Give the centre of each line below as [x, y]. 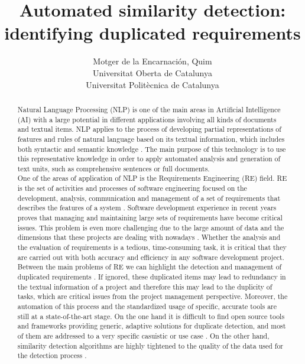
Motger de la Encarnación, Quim [152, 61]
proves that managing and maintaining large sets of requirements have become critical [150, 218]
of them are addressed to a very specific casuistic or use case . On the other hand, [143, 335]
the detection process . [52, 355]
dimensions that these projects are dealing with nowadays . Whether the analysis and [149, 237]
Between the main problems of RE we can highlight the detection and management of [150, 267]
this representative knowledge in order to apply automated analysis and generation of [149, 159]
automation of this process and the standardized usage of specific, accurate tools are [147, 306]
